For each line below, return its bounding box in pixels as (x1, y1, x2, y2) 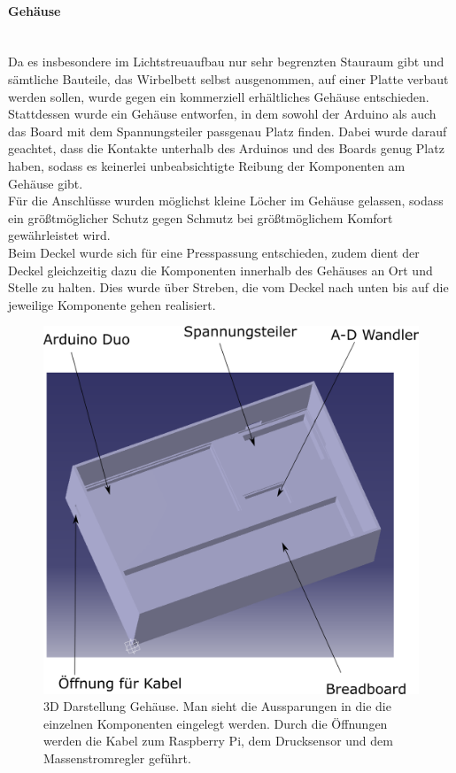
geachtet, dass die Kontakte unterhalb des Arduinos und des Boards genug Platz (8, 139, 444, 158)
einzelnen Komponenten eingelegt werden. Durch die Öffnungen (43, 714, 388, 732)
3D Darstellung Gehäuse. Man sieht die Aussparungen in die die (43, 697, 391, 715)
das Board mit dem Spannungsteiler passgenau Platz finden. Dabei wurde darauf (8, 121, 447, 140)
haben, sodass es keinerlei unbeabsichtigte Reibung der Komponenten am (8, 156, 406, 174)
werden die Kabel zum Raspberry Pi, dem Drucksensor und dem (43, 731, 393, 750)
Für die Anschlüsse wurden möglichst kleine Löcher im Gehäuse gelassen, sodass (8, 191, 444, 210)
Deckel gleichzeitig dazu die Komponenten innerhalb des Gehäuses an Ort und (8, 260, 433, 279)
